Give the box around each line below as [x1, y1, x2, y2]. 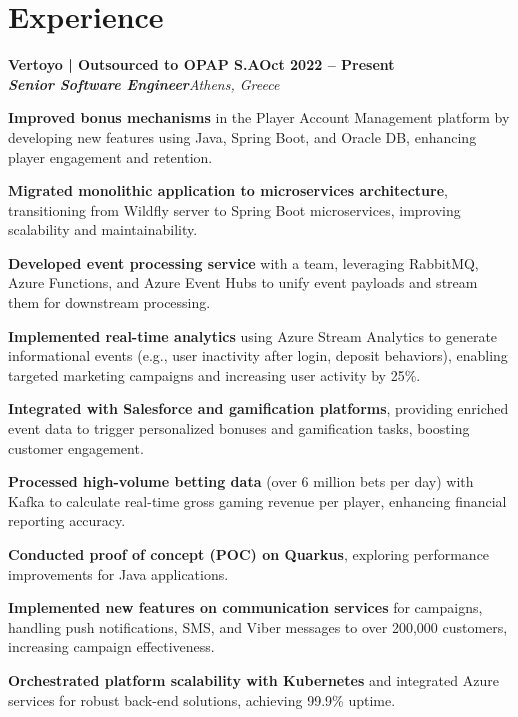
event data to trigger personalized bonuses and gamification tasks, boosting [8, 418, 470, 439]
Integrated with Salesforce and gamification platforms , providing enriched [8, 398, 509, 419]
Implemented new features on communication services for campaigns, [8, 597, 483, 618]
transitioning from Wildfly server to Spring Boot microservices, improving [8, 199, 461, 220]
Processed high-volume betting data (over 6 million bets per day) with [8, 471, 474, 492]
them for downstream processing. [8, 292, 211, 313]
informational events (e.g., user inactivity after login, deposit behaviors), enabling [8, 345, 508, 366]
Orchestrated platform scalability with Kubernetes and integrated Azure [8, 669, 499, 690]
